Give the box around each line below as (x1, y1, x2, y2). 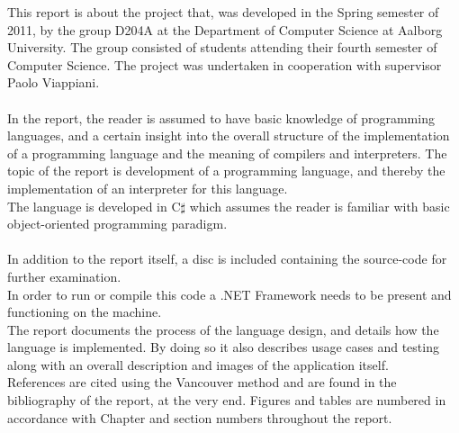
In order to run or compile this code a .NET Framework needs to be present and (7, 284, 452, 303)
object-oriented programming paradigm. (7, 214, 228, 233)
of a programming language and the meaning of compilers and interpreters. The (7, 143, 447, 162)
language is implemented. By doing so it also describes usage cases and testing (7, 338, 439, 356)
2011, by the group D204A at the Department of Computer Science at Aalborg (7, 20, 443, 39)
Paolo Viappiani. (7, 73, 100, 92)
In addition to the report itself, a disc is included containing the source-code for (7, 249, 447, 268)
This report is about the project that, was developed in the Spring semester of (7, 3, 439, 21)
